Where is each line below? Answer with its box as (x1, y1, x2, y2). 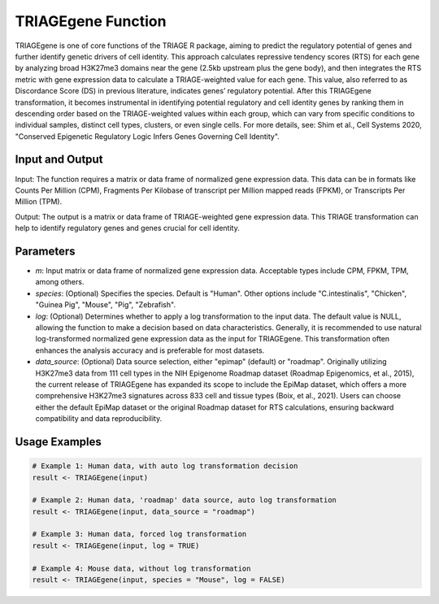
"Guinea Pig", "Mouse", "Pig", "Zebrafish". (35, 300, 176, 310)
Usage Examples (15, 435, 102, 449)
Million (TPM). (15, 197, 63, 206)
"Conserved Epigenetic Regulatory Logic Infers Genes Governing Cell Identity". (15, 131, 280, 141)
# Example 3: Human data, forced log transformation (32, 529, 247, 539)
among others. (35, 277, 85, 287)
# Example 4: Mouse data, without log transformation (32, 563, 251, 573)
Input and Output (15, 153, 103, 167)
